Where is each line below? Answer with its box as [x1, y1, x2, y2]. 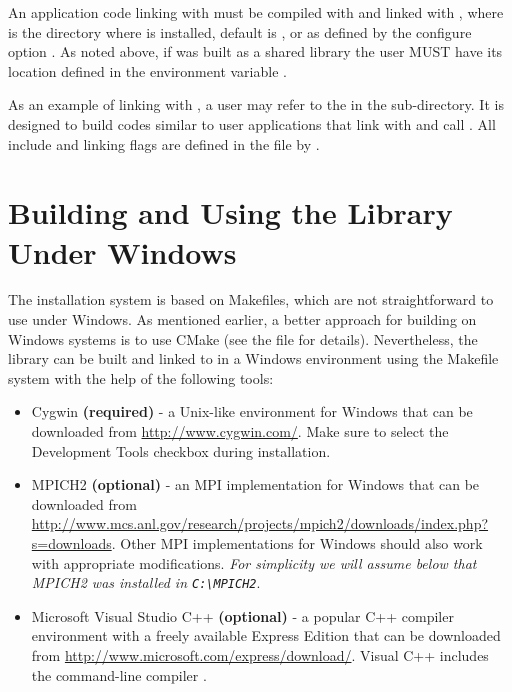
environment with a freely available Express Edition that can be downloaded [31, 625, 501, 646]
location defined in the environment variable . [8, 60, 287, 81]
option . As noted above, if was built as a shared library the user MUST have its [8, 41, 503, 62]
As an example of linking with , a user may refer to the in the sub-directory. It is [8, 94, 504, 115]
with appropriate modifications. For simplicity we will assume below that [31, 552, 477, 573]
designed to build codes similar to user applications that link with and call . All [8, 113, 496, 134]
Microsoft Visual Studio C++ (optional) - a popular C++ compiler [31, 605, 454, 626]
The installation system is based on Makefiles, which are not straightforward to [8, 289, 494, 310]
